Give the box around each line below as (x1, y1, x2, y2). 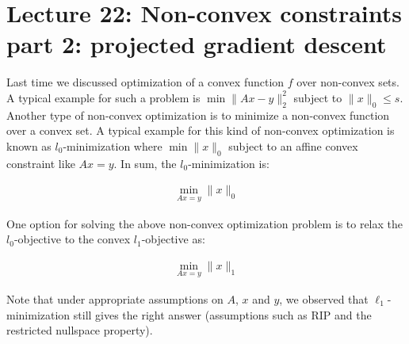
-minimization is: (188, 155, 269, 171)
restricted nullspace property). (6, 322, 153, 338)
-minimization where (63, 137, 162, 154)
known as (6, 137, 52, 154)
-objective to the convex (13, 231, 131, 247)
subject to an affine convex (228, 137, 358, 154)
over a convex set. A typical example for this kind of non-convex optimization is (6, 122, 395, 139)
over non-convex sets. (296, 74, 399, 90)
